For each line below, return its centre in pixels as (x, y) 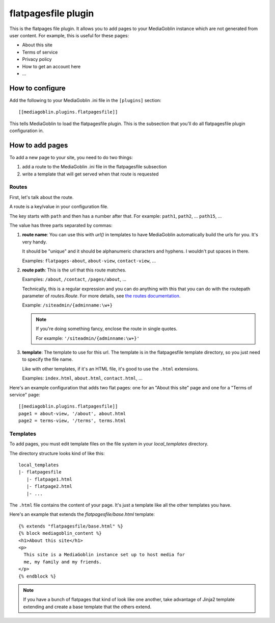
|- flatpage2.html (49, 487)
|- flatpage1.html (49, 479)
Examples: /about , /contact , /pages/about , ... (74, 279)
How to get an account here (51, 66)
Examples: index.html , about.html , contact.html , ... (82, 378)
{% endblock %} (37, 576)
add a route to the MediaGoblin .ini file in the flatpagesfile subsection (94, 167)
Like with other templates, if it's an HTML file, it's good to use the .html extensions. (111, 369)
